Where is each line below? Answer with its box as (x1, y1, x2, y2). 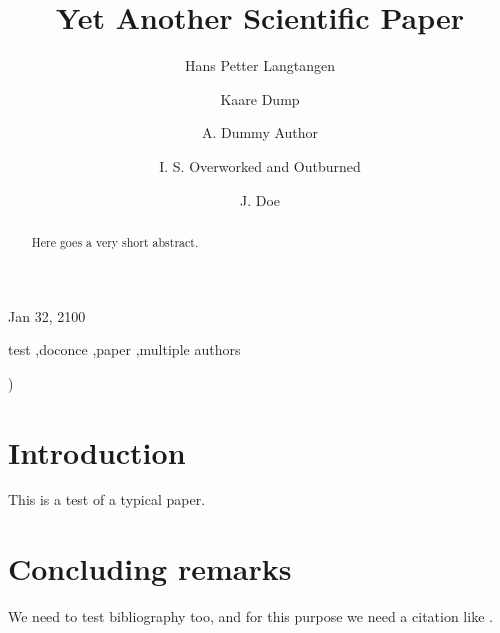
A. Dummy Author (201, 122, 319, 143)
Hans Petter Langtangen (185, 55, 335, 76)
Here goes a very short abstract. (31, 233, 199, 250)
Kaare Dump (220, 88, 300, 109)
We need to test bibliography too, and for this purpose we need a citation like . (8, 606, 493, 627)
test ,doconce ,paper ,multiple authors (8, 339, 241, 360)
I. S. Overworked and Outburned (159, 155, 361, 176)
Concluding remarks (8, 548, 292, 589)
